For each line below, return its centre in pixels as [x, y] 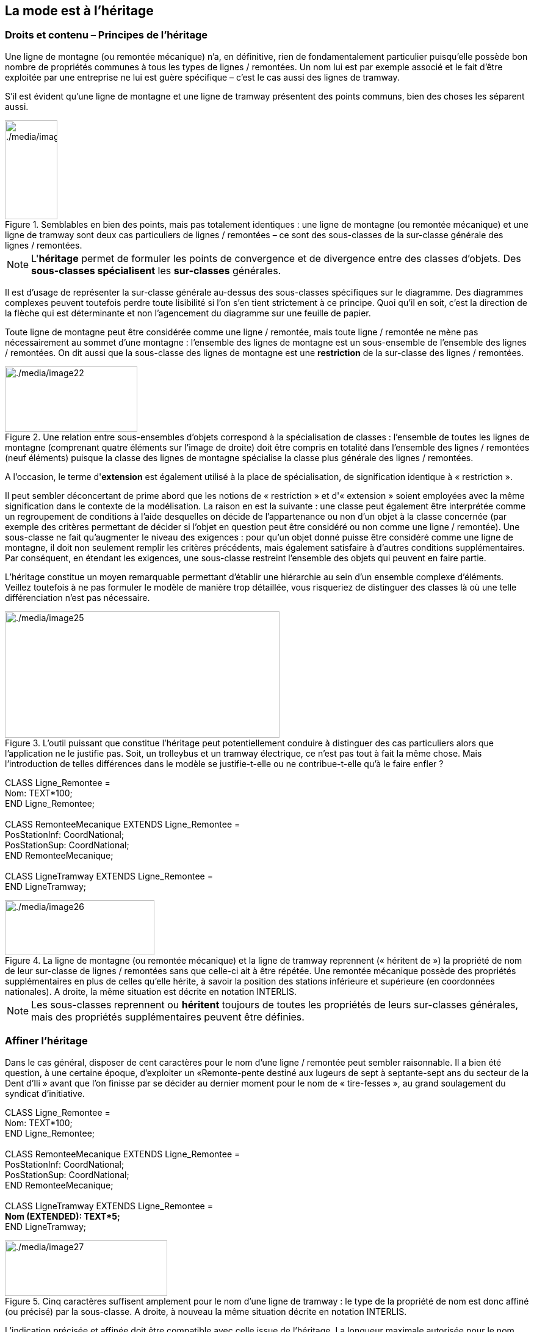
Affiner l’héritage [46, 1041]
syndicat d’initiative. [45, 1093]
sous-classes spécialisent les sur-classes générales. [156, 270]
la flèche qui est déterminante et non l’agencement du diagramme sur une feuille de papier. [188, 313]
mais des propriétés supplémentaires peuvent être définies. [168, 1017]
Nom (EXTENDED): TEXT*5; [63, 1216]
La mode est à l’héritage [79, 11]
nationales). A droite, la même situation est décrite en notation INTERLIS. [151, 991]
